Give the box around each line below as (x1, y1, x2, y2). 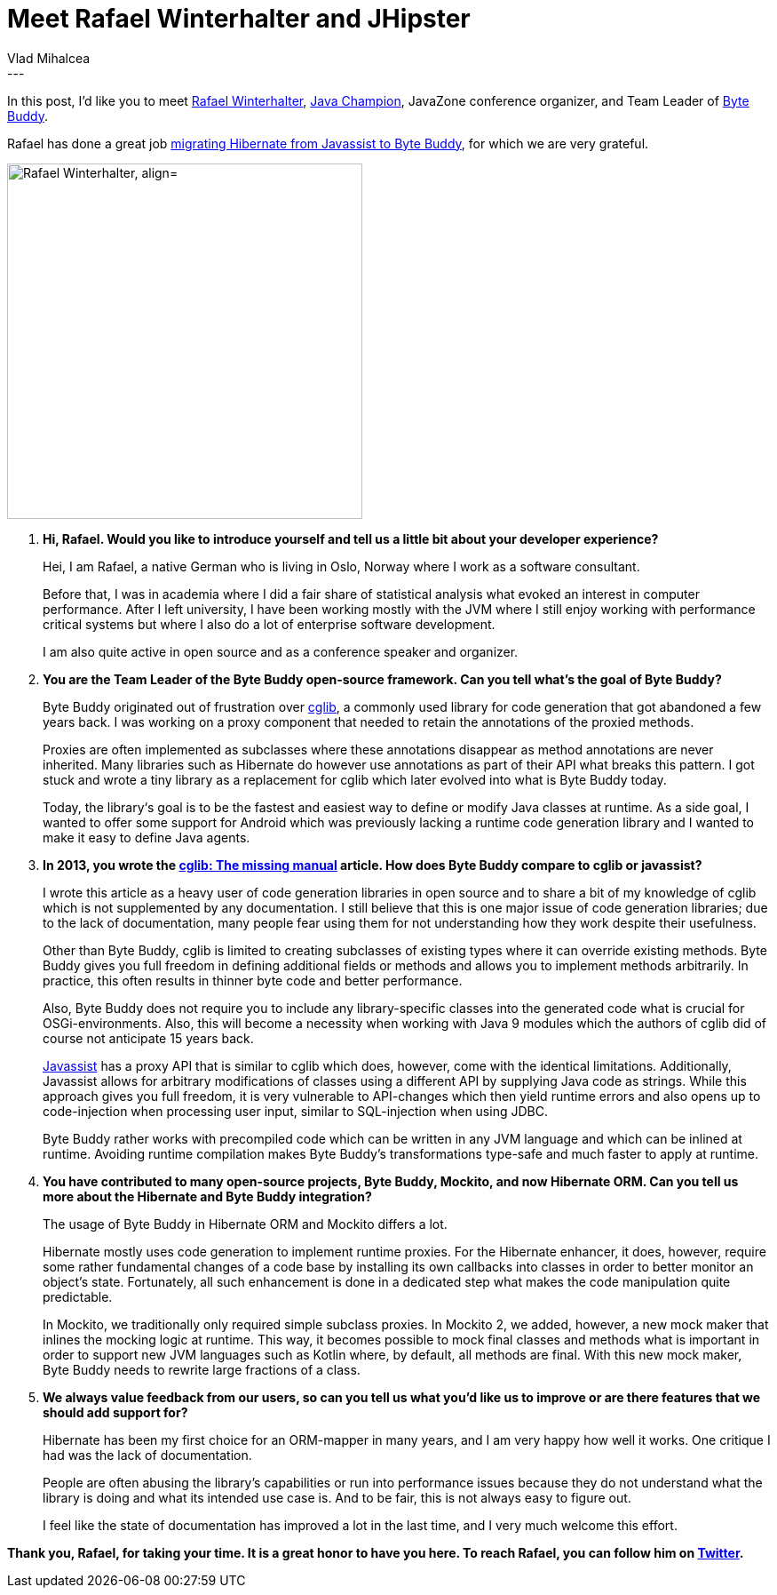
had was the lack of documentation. (43, 1447, 252, 1463)
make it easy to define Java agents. (43, 829, 250, 845)
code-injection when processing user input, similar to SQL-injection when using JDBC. (43, 1103, 548, 1119)
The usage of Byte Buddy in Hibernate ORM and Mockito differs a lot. (43, 1216, 448, 1232)
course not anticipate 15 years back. (43, 1030, 254, 1046)
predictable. (43, 1288, 113, 1304)
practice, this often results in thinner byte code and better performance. (43, 972, 463, 988)
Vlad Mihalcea (7, 50, 91, 66)
